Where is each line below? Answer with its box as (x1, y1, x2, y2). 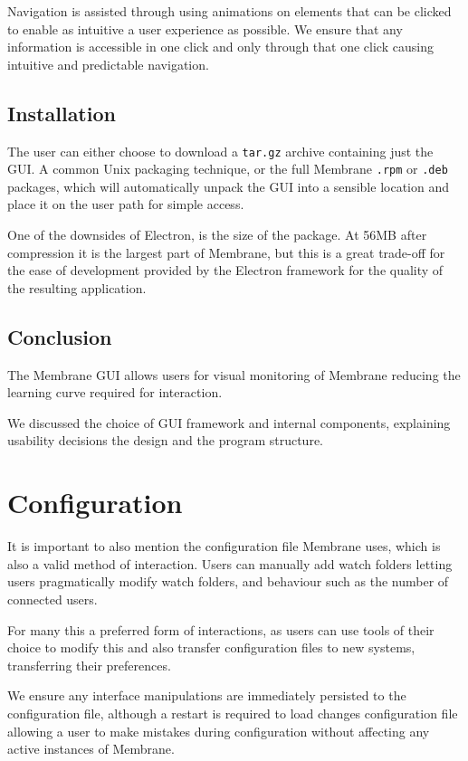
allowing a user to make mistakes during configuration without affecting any (7, 721, 430, 740)
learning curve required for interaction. (7, 383, 223, 402)
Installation (7, 99, 116, 127)
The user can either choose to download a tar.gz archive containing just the (7, 141, 434, 160)
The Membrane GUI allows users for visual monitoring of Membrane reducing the (7, 365, 461, 384)
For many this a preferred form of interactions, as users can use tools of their (7, 620, 435, 639)
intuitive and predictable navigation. (7, 54, 209, 73)
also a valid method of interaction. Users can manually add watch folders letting (7, 554, 453, 573)
